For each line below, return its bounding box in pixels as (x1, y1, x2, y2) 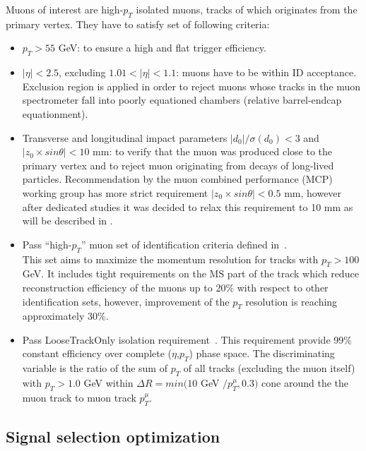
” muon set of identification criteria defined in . (81, 236, 288, 251)
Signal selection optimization (6, 426, 220, 447)
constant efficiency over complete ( (22, 346, 172, 361)
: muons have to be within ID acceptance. (176, 65, 357, 80)
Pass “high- (22, 236, 72, 251)
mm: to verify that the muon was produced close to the (93, 144, 332, 159)
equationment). (22, 106, 88, 121)
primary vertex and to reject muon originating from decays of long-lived (22, 157, 334, 172)
